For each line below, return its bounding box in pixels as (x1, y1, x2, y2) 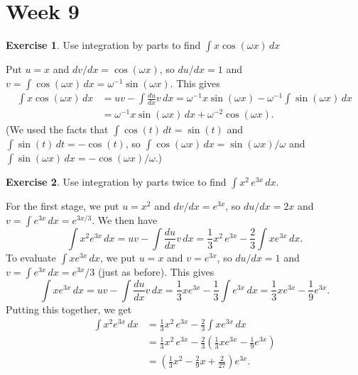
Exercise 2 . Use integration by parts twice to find (6, 174, 227, 189)
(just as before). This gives (98, 264, 215, 279)
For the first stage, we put (6, 198, 119, 213)
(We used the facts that (6, 122, 109, 137)
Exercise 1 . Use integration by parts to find (6, 38, 201, 52)
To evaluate (6, 250, 56, 264)
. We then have (92, 212, 158, 227)
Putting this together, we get (6, 301, 132, 316)
